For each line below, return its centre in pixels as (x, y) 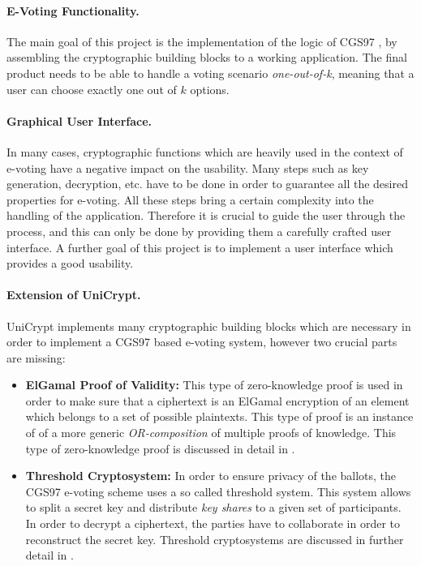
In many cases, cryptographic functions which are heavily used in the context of (205, 151)
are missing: (36, 357)
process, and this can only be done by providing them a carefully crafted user (199, 231)
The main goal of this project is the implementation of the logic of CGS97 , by (202, 41)
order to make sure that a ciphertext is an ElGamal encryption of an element (217, 400)
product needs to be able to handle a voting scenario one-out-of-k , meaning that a (210, 73)
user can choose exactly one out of (92, 89)
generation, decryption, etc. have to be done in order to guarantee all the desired (207, 184)
